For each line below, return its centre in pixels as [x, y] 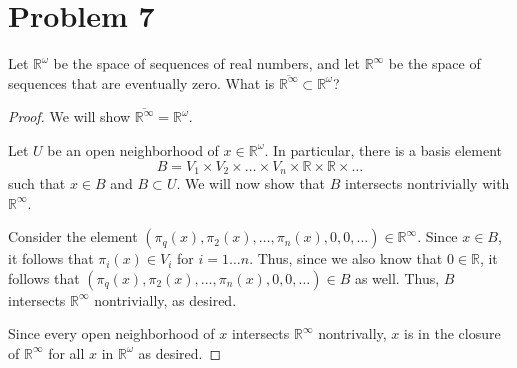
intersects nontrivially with [427, 182]
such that [37, 182]
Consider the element [73, 236]
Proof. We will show [69, 116]
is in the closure [452, 333]
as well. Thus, [397, 277]
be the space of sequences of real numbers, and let [206, 63]
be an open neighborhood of [133, 149]
